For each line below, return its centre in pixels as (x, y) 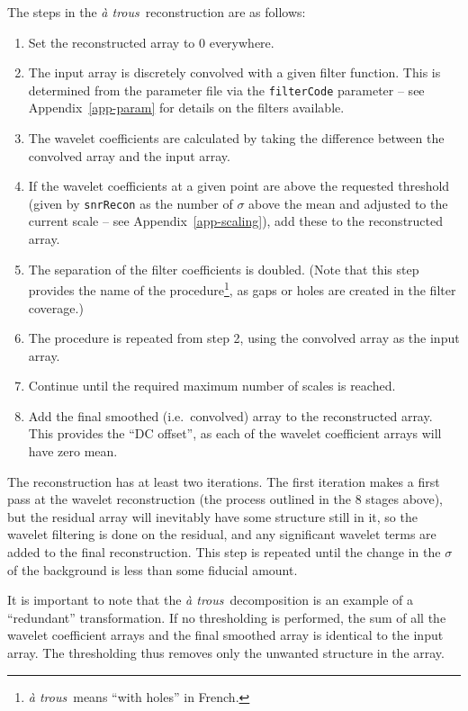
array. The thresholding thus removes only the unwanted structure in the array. (226, 652)
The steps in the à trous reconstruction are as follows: (157, 12)
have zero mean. (73, 451)
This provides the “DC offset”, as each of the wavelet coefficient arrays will (235, 433)
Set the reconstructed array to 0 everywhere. (151, 42)
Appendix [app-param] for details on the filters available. (186, 108)
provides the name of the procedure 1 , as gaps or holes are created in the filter (242, 288)
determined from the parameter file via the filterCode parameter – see (226, 90)
